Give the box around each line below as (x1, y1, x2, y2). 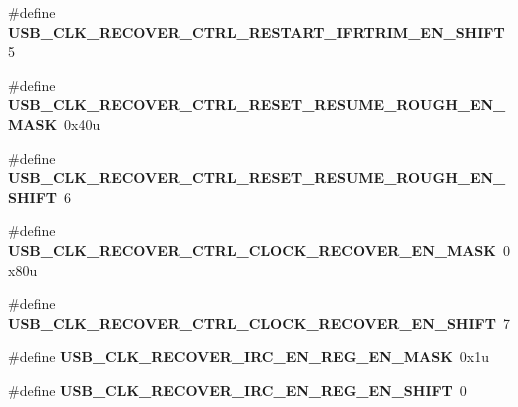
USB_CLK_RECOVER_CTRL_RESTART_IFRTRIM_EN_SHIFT (8, 21, 505, 42)
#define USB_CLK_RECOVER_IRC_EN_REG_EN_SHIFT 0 (8, 379, 467, 400)
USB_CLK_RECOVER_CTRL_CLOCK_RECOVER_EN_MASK (8, 239, 496, 260)
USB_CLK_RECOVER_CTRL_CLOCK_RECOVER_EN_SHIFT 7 (8, 312, 510, 333)
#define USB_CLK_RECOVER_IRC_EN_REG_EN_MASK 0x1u (8, 346, 490, 367)
